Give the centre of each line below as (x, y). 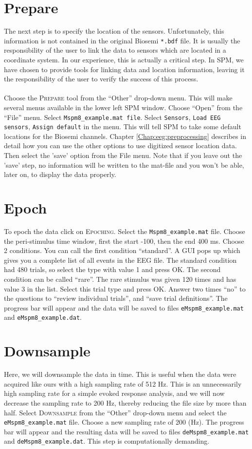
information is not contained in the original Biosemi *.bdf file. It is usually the (122, 40)
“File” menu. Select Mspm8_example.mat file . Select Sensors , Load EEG (112, 117)
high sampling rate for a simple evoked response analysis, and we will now (114, 393)
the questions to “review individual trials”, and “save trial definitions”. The (116, 298)
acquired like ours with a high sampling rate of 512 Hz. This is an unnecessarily (123, 383)
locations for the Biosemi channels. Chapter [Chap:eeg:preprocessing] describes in (125, 136)
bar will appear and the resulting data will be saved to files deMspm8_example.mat (126, 431)
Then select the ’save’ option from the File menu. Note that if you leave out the (123, 155)
